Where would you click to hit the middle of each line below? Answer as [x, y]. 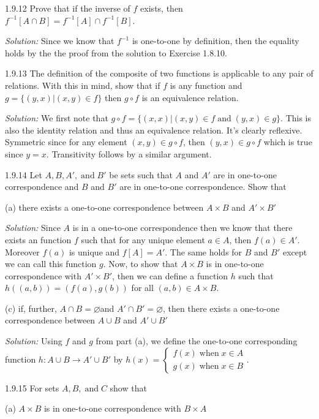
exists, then [162, 8]
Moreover [22, 251]
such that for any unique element [143, 239]
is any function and [206, 85]
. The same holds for [204, 251]
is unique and [94, 251]
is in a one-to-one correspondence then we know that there [182, 228]
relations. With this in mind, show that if [83, 85]
